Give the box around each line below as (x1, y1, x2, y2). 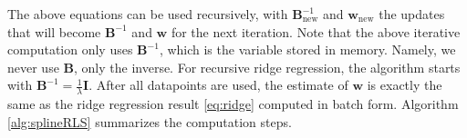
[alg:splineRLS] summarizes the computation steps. (7, 112, 292, 131)
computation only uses (7, 40, 133, 59)
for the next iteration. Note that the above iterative (171, 22, 461, 41)
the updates (379, 5, 445, 23)
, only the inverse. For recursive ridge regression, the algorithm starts (74, 57, 461, 76)
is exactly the (367, 75, 442, 94)
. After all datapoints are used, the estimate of (88, 75, 348, 94)
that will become (7, 22, 101, 41)
